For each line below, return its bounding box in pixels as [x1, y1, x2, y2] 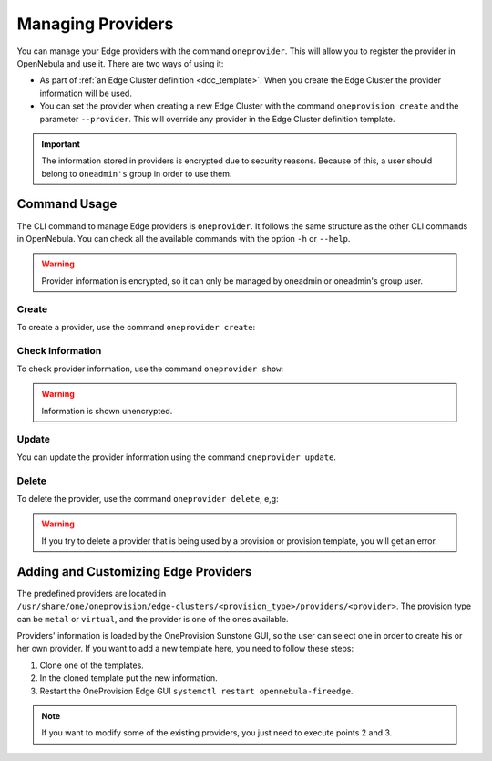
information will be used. [39, 88, 132, 99]
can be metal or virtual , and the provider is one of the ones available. [16, 613, 289, 624]
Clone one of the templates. [39, 660, 145, 671]
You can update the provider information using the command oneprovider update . [16, 452, 337, 463]
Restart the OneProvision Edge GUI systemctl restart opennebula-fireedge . [39, 685, 354, 696]
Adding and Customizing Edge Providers [16, 564, 252, 579]
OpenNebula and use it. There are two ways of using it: [16, 57, 224, 68]
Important [41, 138, 81, 150]
